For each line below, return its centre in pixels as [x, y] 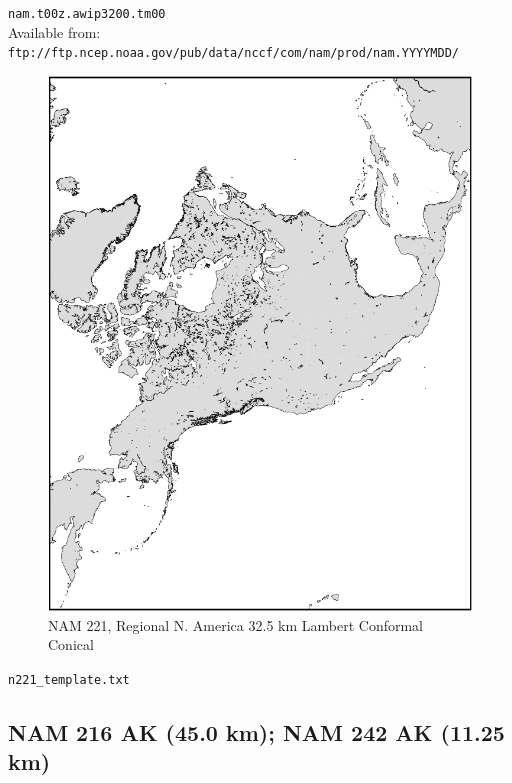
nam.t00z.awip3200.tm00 [87, 14]
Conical [71, 644]
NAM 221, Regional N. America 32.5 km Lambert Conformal [235, 624]
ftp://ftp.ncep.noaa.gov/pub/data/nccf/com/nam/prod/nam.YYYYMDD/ [234, 53]
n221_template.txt [69, 679]
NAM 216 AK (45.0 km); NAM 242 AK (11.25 [256, 731]
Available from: [54, 31]
